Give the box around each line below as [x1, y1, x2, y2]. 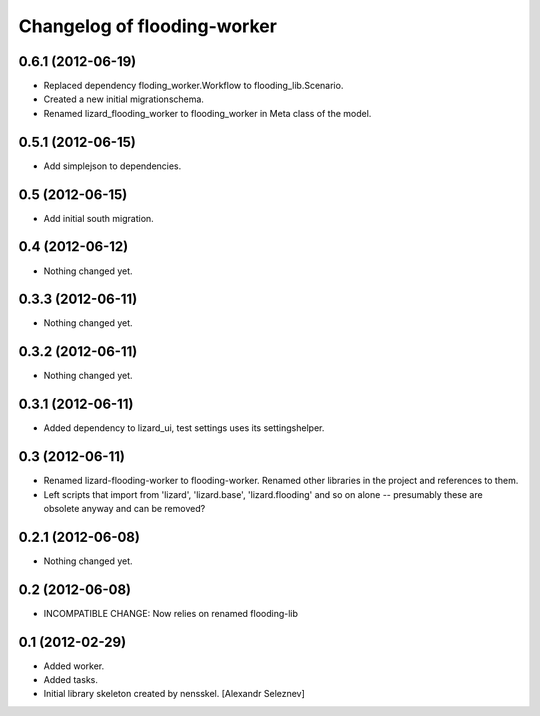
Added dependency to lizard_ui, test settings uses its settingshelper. [43, 422, 325, 434]
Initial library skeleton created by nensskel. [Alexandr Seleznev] [43, 688, 305, 700]
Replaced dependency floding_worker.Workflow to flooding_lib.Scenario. [43, 80, 344, 92]
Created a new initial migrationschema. [43, 93, 205, 105]
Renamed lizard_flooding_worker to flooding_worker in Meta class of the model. [43, 107, 372, 119]
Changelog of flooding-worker [18, 15, 277, 37]
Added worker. [43, 660, 105, 672]
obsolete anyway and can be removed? [43, 502, 206, 514]
